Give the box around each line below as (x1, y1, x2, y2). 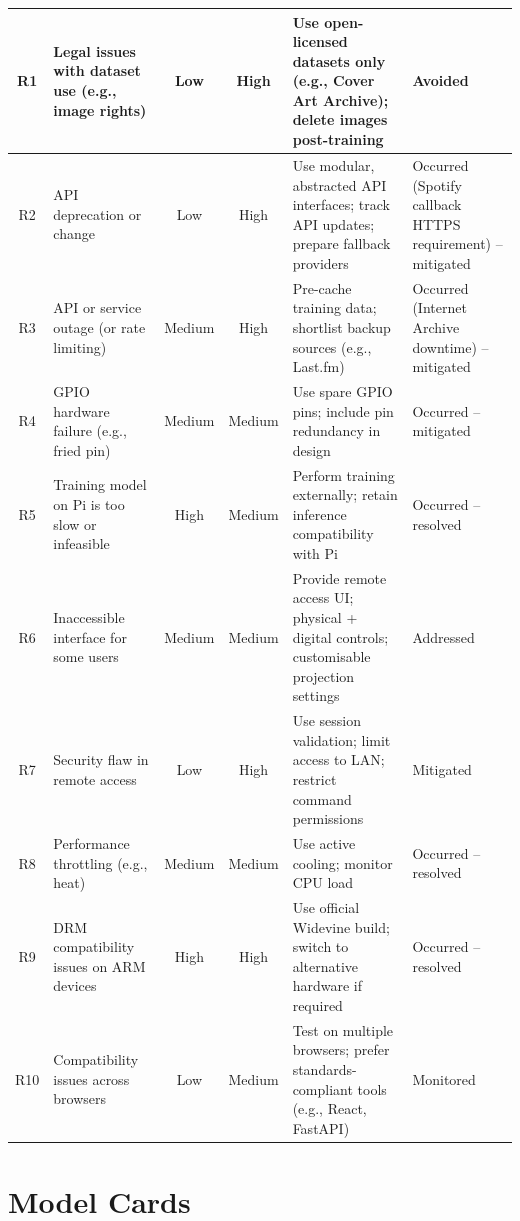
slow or (53, 513, 97, 534)
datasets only (292, 50, 386, 71)
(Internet (412, 297, 467, 318)
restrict (292, 768, 337, 789)
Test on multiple (292, 1019, 394, 1040)
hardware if (292, 975, 362, 996)
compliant (292, 1078, 353, 1099)
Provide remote (292, 567, 387, 588)
